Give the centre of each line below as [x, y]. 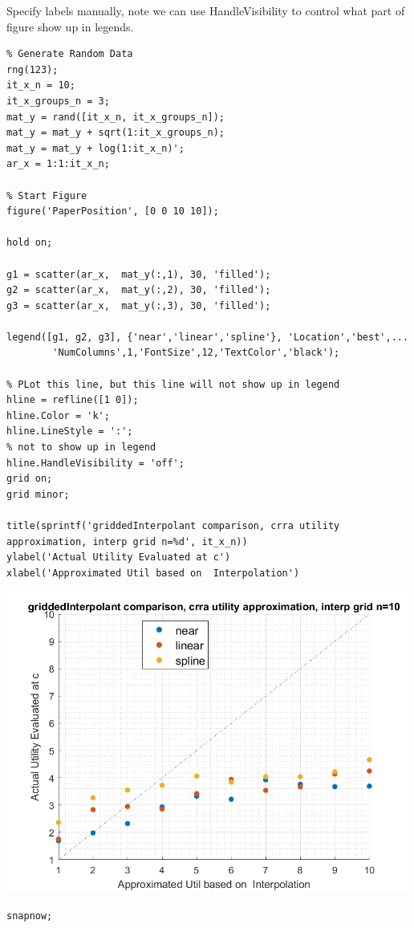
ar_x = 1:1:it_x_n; [58, 164]
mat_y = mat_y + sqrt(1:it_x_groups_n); [116, 133]
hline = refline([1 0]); [73, 400]
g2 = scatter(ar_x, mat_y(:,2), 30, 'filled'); [139, 290]
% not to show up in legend [81, 448]
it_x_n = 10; [41, 85]
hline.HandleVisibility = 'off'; [95, 463]
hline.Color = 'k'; [58, 415]
